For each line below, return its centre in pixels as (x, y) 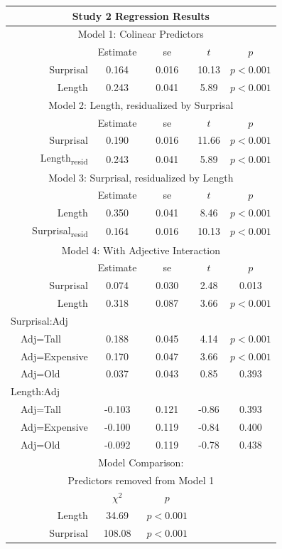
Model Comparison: (141, 462)
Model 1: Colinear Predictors (141, 34)
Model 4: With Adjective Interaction (141, 250)
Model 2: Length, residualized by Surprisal (141, 104)
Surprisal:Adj (39, 320)
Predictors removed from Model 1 (141, 480)
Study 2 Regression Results (141, 15)
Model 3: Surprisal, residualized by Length (141, 177)
